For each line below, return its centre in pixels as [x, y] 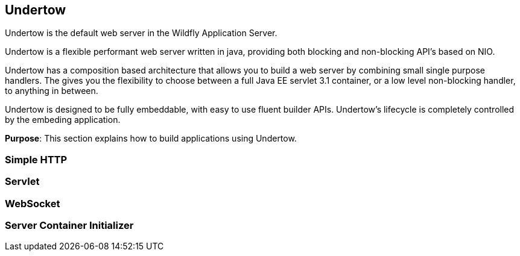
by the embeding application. [63, 120]
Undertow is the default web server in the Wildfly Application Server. [141, 33]
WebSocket [33, 203]
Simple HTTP [36, 159]
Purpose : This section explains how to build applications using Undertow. [151, 139]
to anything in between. [52, 91]
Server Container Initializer [69, 225]
